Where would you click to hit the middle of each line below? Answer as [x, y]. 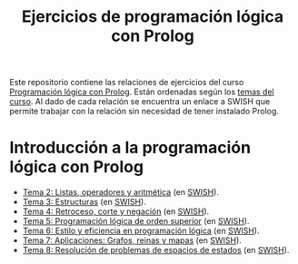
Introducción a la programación [130, 148]
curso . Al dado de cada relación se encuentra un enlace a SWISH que [140, 102]
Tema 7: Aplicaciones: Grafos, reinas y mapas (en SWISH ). [132, 240]
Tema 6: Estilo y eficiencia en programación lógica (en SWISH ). [141, 231]
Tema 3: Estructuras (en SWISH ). [84, 202]
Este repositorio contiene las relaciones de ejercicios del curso [127, 83]
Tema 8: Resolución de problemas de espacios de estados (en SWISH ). [156, 250]
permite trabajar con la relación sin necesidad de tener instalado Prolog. [144, 112]
